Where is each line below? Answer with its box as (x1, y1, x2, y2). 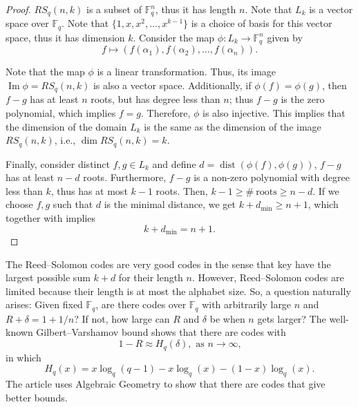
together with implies (6, 211, 96, 225)
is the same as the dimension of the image (144, 119, 321, 133)
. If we (312, 183, 339, 198)
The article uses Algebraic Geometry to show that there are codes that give (6, 376, 326, 390)
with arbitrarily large (202, 297, 292, 312)
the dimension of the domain (6, 119, 127, 133)
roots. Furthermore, (83, 170, 167, 184)
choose (6, 197, 33, 211)
